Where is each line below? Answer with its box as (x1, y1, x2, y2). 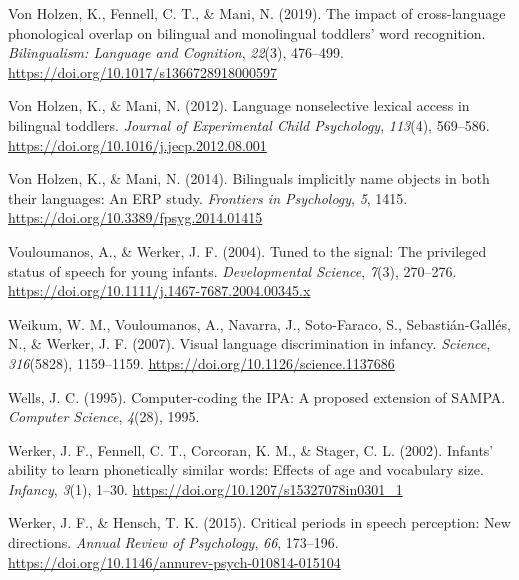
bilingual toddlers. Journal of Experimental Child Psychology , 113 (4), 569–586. (8, 114, 490, 135)
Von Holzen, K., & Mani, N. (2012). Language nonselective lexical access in (8, 95, 470, 116)
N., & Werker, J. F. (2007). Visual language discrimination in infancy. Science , (8, 333, 491, 354)
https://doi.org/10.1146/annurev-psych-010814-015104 (8, 551, 341, 572)
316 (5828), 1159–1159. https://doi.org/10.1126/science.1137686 (8, 352, 395, 373)
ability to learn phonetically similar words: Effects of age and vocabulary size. (8, 459, 484, 480)
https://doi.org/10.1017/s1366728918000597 (8, 61, 277, 82)
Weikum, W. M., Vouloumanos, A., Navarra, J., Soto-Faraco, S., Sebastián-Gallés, (8, 313, 511, 334)
